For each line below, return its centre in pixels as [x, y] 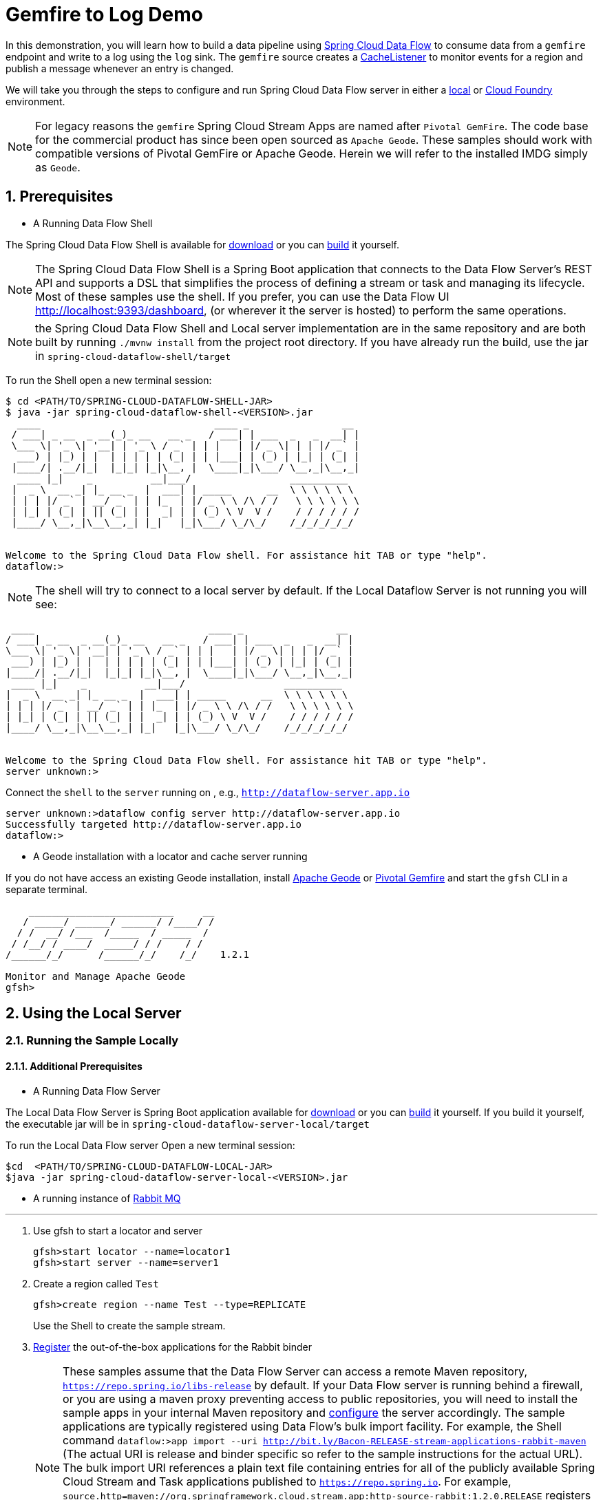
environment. [35, 101]
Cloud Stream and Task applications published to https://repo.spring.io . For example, [287, 1481]
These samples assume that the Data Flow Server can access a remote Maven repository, [295, 1371]
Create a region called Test [96, 1283]
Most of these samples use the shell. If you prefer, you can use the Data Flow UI [242, 296]
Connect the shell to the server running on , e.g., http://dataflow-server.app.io [208, 792]
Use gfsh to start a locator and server [118, 1230]
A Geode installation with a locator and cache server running [170, 856]
